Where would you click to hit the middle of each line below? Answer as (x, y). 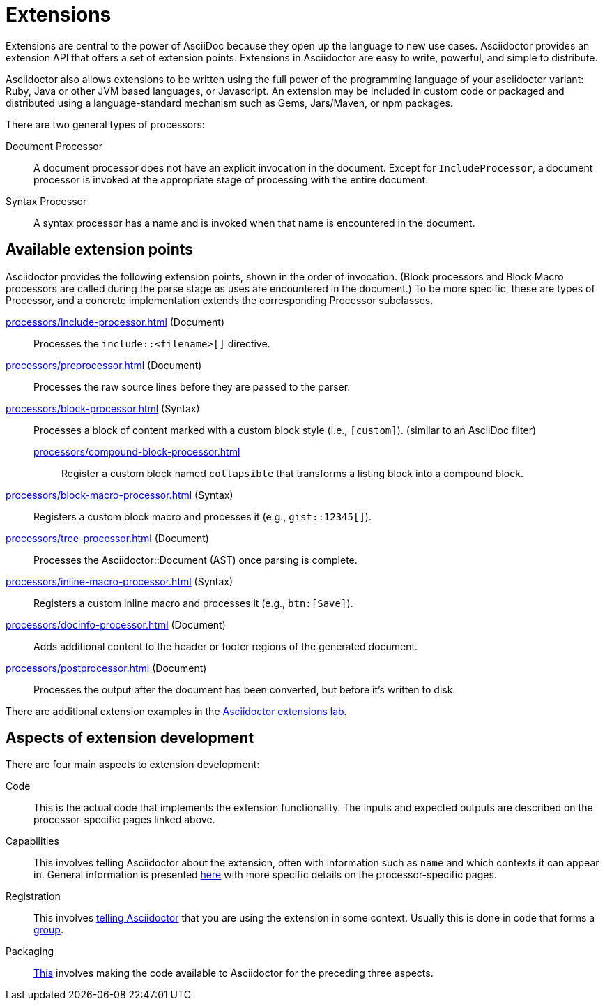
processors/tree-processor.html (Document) (107, 538)
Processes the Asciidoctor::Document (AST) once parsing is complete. (196, 560)
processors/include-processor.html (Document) (115, 322)
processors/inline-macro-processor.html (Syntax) (120, 581)
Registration (33, 896)
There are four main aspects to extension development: (133, 765)
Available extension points (100, 250)
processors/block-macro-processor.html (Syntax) (120, 495)
